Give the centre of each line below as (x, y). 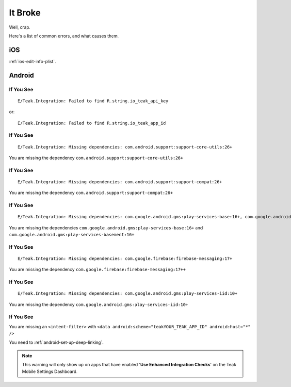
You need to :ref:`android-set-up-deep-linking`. (56, 342)
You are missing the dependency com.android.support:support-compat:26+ (91, 193)
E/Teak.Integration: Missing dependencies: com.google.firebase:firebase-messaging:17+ (125, 258)
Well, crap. (20, 27)
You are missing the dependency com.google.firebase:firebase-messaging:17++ (97, 270)
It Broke (25, 13)
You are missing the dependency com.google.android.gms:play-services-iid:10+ (99, 304)
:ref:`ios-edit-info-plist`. (32, 61)
